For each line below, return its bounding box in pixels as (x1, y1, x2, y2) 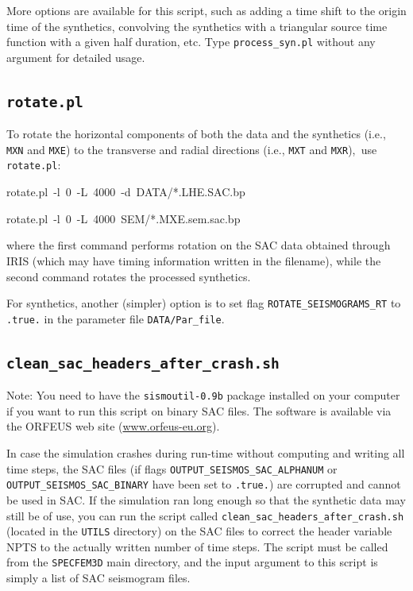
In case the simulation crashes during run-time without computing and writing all (6, 445, 405, 462)
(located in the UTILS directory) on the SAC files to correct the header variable (6, 523, 392, 539)
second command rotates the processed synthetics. (6, 268, 251, 284)
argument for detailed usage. (6, 48, 145, 65)
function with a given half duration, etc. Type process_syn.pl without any (6, 33, 376, 50)
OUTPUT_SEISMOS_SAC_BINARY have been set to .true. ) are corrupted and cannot (6, 476, 401, 492)
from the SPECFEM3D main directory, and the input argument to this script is (6, 554, 378, 570)
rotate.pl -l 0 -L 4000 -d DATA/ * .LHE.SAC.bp (6, 183, 245, 200)
